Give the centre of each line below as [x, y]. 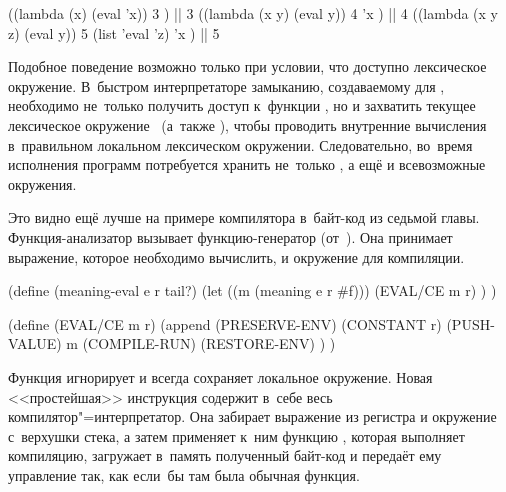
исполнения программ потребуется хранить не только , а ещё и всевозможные [247, 164]
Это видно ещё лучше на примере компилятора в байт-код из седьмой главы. [244, 217]
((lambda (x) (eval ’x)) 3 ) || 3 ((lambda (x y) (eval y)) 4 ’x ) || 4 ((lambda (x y [253, 13]
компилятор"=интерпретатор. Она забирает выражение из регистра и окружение [252, 416]
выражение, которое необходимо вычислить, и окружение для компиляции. [236, 256]
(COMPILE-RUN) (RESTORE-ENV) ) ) [209, 343]
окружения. [42, 183]
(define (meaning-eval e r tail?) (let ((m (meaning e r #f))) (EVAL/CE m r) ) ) [252, 290]
